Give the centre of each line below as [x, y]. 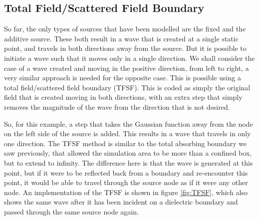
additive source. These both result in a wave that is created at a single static [121, 38]
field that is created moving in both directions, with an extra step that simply [123, 97]
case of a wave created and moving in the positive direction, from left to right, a [127, 68]
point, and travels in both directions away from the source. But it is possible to [125, 48]
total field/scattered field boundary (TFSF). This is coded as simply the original [127, 87]
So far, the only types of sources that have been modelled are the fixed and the [125, 29]
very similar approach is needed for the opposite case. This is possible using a [123, 78]
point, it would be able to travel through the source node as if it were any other [126, 182]
